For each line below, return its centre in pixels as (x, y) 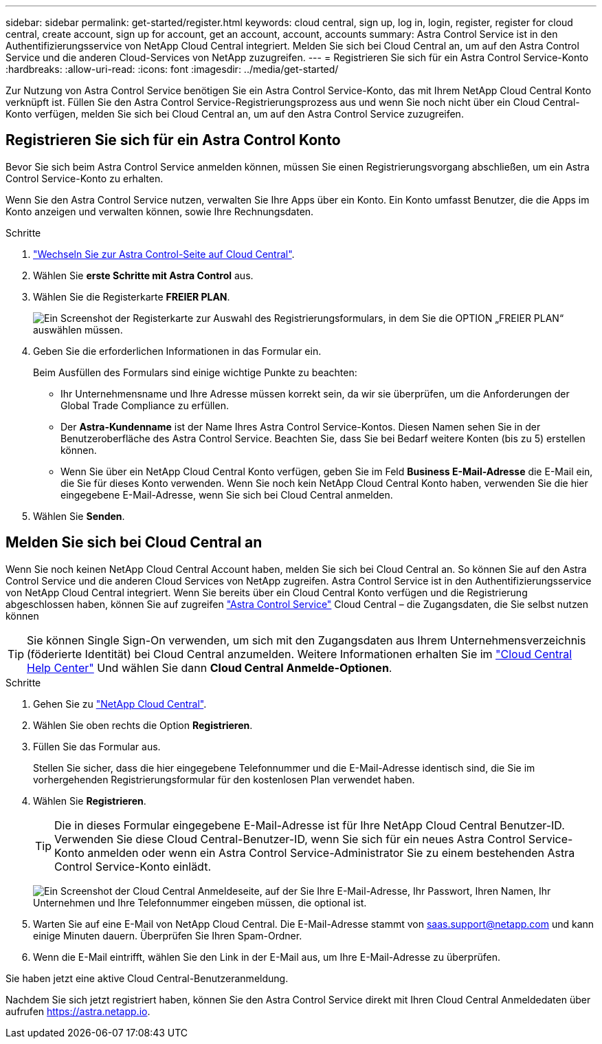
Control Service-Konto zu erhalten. (85, 178)
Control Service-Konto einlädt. (133, 866)
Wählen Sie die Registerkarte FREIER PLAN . (132, 296)
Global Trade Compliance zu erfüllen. (145, 405)
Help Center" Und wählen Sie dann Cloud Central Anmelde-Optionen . (210, 667)
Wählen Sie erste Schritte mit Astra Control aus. (143, 275)
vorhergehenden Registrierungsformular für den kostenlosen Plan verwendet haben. (224, 779)
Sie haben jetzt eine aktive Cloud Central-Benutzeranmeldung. (147, 978)
